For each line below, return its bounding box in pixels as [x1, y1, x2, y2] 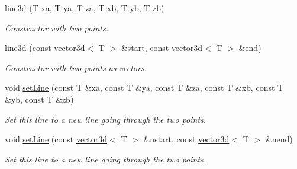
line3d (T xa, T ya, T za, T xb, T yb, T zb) [5, 2, 164, 14]
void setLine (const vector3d [5, 133, 108, 145]
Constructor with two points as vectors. [5, 61, 147, 74]
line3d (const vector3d [5, 42, 85, 54]
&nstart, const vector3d [143, 133, 230, 145]
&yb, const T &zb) [5, 93, 74, 105]
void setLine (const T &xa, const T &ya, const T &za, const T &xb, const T [5, 81, 284, 94]
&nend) [265, 133, 293, 145]
